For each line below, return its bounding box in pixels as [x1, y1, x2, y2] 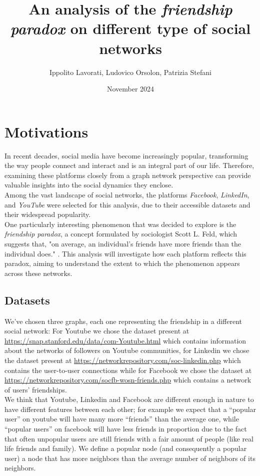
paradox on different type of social [10, 18, 251, 39]
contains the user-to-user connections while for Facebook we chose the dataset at [4, 364, 252, 375]
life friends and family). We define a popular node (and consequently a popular [4, 443, 247, 453]
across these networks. [4, 267, 72, 278]
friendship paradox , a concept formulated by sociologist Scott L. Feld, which [4, 228, 237, 239]
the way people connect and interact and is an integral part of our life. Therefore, [4, 160, 254, 170]
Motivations [4, 121, 88, 141]
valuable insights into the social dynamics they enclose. [4, 179, 173, 190]
